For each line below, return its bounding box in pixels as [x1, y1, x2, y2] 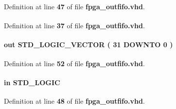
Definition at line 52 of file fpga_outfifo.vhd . [4, 58, 145, 68]
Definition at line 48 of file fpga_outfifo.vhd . [4, 95, 145, 106]
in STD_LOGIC [4, 77, 60, 87]
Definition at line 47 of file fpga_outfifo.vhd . [4, 1, 145, 11]
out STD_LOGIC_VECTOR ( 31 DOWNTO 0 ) [4, 39, 173, 50]
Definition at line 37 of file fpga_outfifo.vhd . [4, 20, 145, 31]
